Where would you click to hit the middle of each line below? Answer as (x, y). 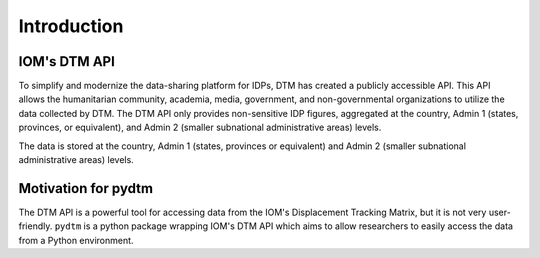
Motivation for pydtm (86, 188)
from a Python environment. (76, 240)
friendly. (35, 226)
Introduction (71, 26)
